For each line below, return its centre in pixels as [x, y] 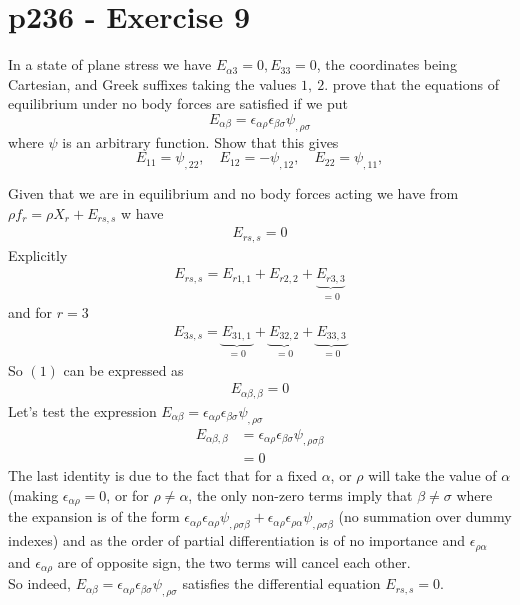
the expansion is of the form [94, 516]
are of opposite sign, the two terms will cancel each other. [234, 561]
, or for [127, 494]
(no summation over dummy [425, 516]
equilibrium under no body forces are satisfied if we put [178, 103]
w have [142, 212]
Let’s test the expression [82, 410]
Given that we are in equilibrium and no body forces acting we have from [233, 193]
